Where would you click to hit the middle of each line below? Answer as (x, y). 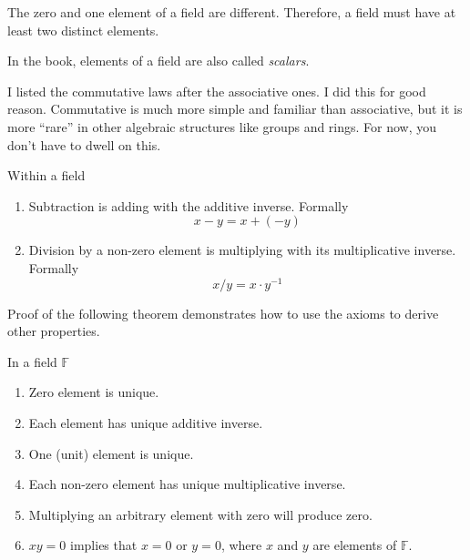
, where (241, 545)
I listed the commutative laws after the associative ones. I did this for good (217, 91)
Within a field (46, 175)
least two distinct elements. (83, 30)
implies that (104, 545)
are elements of (355, 545)
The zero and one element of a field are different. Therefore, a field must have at (232, 12)
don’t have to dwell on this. (84, 144)
